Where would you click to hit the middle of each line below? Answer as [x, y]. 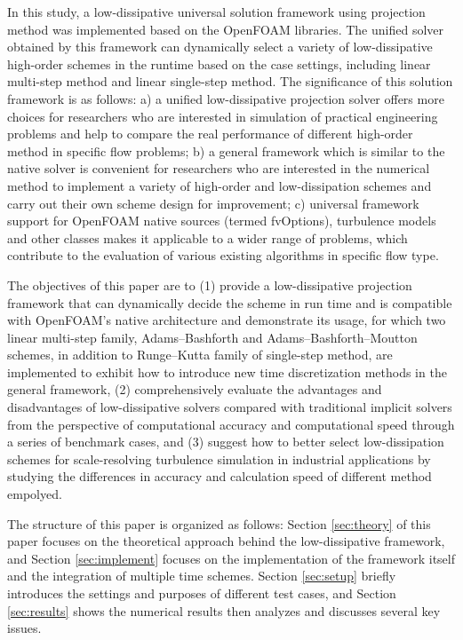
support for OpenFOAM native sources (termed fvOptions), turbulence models [222, 221]
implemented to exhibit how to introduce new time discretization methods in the [227, 371]
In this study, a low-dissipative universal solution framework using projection [216, 12]
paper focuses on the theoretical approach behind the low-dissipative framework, [226, 541]
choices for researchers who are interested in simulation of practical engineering [223, 116]
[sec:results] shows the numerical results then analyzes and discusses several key [224, 610]
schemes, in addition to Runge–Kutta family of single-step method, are [200, 355]
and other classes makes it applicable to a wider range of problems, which [208, 237]
